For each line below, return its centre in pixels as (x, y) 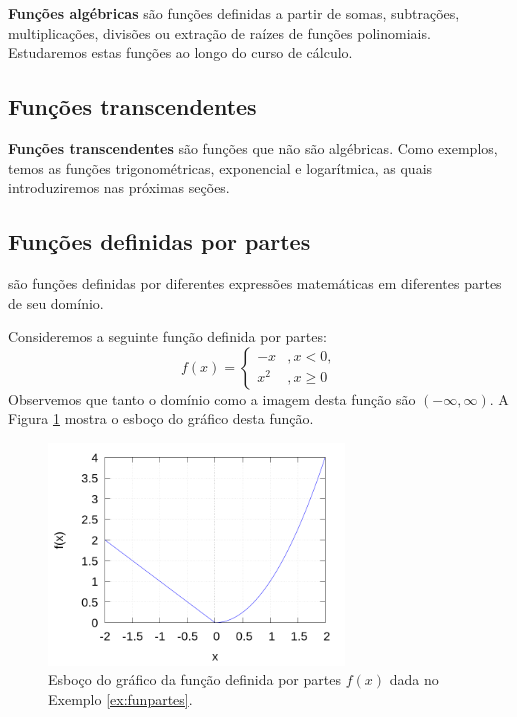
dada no (414, 679)
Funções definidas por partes (159, 241)
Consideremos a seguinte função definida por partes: (167, 336)
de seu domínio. (56, 302)
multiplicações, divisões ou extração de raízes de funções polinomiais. (219, 32)
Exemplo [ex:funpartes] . (120, 698)
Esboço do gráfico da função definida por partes (194, 679)
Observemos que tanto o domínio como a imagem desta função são (212, 398)
